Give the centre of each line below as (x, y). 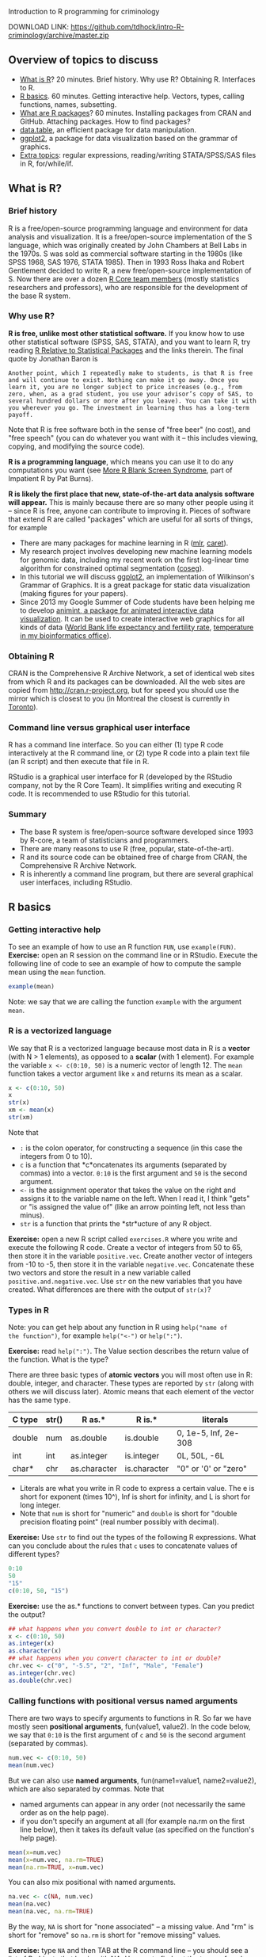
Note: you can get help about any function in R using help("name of (118, 1328)
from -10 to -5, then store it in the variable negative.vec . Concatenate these (131, 1264)
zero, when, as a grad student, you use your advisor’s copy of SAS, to (131, 394)
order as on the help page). (64, 1812)
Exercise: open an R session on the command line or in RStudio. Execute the (133, 955)
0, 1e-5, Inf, (200, 1433)
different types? (34, 1554)
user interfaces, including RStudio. (76, 882)
